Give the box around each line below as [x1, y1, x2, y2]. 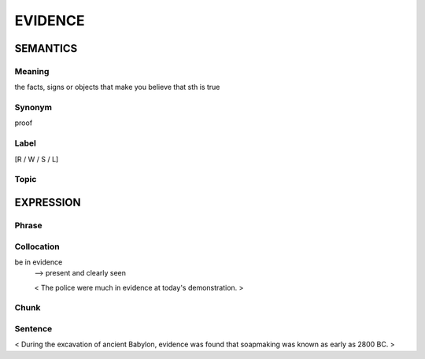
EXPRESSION [14, 195, 81, 209]
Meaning [14, 65, 50, 76]
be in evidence [14, 257, 63, 267]
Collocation [14, 241, 60, 252]
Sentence [14, 323, 53, 334]
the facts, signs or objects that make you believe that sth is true [14, 83, 220, 92]
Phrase [14, 220, 42, 231]
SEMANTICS [14, 42, 78, 55]
